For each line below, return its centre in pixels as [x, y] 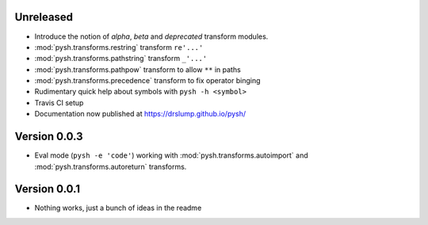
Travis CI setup [59, 102]
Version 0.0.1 [48, 189]
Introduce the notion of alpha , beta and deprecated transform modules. [151, 36]
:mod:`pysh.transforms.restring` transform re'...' [119, 47]
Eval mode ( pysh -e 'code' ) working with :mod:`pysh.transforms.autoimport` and [171, 155]
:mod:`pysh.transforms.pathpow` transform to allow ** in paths [138, 69]
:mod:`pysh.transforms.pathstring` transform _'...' [121, 59]
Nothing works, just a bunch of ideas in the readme [118, 208]
